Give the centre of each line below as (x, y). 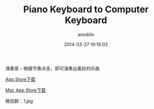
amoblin (86, 34)
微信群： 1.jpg (19, 101)
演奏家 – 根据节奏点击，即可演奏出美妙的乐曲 (52, 68)
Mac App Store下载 (26, 90)
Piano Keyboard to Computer (86, 9)
